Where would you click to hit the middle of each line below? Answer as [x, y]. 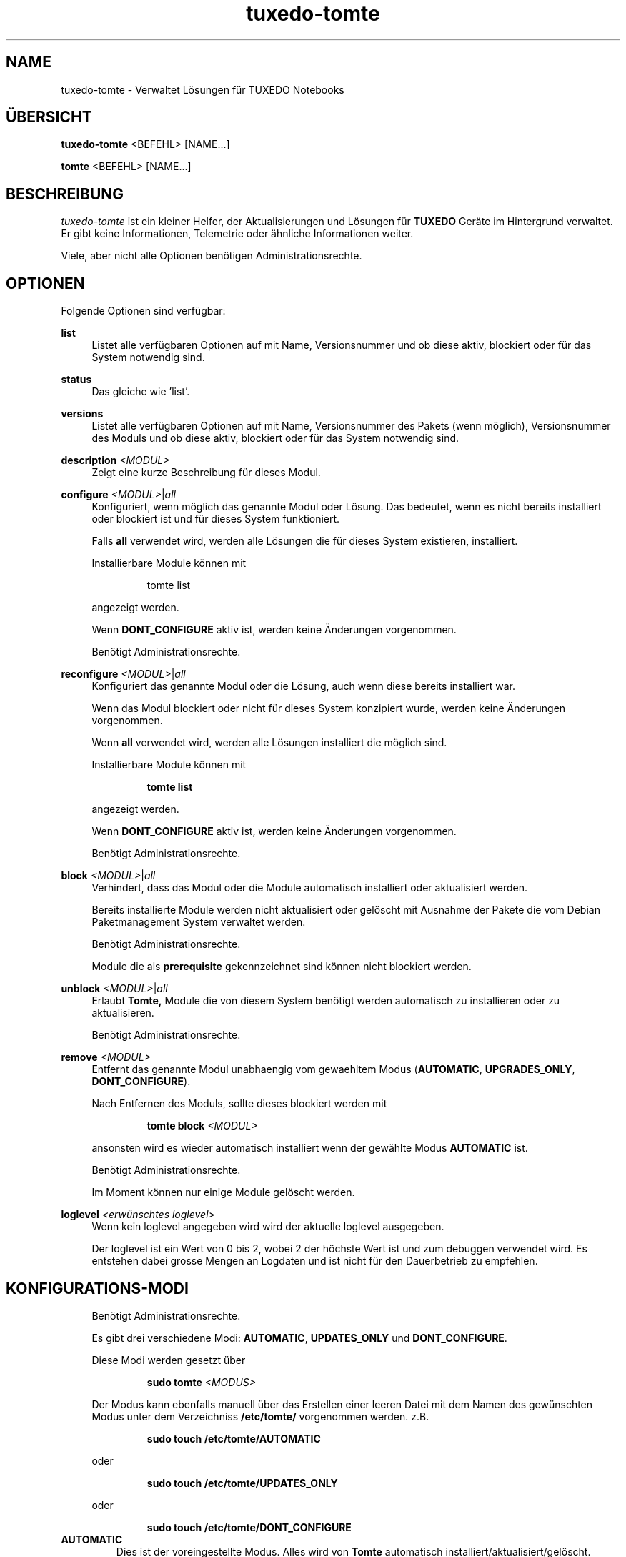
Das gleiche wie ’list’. [141, 392]
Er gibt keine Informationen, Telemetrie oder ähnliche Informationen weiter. [237, 234]
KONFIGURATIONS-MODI [97, 1288]
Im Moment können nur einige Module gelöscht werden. [223, 1192]
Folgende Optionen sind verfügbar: [143, 311]
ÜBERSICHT [49, 117]
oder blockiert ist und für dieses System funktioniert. [216, 519]
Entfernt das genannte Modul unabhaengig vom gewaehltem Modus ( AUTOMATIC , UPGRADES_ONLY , [333, 1069]
